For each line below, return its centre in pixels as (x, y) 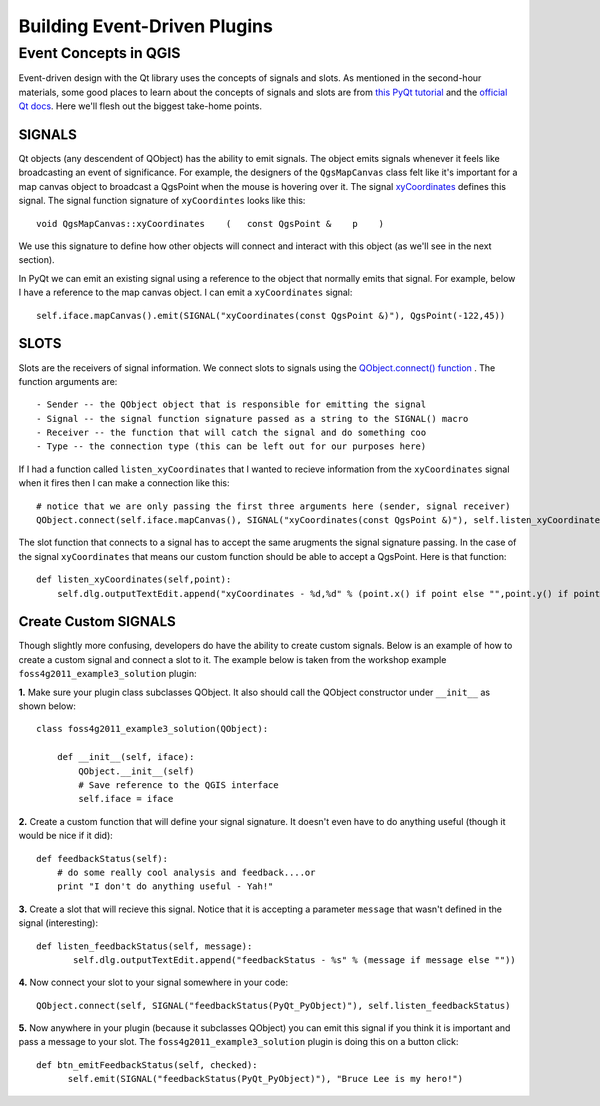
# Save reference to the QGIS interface (178, 785)
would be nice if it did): (66, 836)
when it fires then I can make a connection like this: (124, 483)
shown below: (47, 706)
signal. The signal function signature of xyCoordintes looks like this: (162, 201)
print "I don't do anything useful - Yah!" (165, 886)
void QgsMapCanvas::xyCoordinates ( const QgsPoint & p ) (210, 223)
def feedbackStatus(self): (102, 858)
